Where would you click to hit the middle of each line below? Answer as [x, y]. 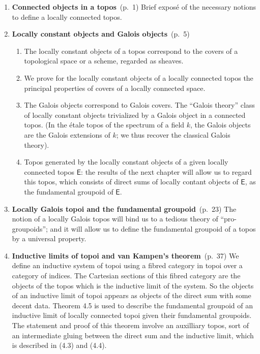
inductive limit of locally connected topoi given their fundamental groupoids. [132, 315]
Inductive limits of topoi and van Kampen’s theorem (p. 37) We [125, 255]
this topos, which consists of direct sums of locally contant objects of [131, 182]
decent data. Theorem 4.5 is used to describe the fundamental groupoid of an [133, 305]
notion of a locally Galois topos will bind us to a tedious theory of [115, 219]
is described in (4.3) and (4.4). [59, 345]
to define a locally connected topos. [67, 17]
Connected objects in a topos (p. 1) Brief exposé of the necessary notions [134, 7]
